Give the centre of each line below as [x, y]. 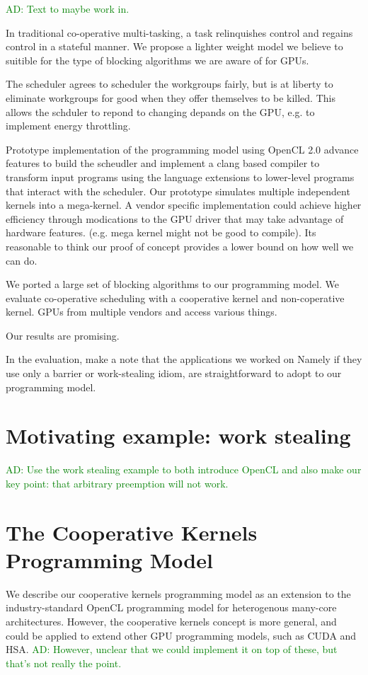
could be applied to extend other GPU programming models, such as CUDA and [181, 635]
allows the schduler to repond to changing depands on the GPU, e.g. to [160, 111]
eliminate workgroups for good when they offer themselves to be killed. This [171, 97]
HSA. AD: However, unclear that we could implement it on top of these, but [172, 649]
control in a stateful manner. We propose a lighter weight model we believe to [174, 46]
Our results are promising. [63, 335]
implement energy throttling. [68, 126]
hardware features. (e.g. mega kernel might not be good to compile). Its [161, 232]
